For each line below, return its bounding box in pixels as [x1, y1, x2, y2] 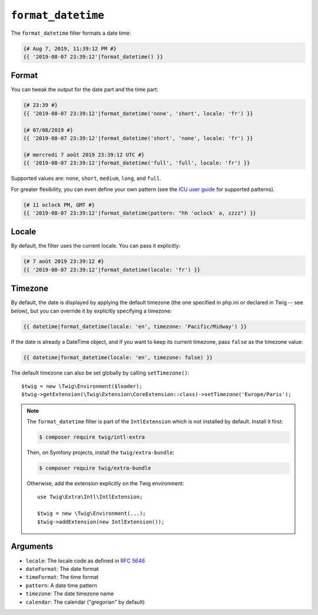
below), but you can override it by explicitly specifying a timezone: [11, 307, 172, 314]
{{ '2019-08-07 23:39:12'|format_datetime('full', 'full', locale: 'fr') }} [23, 160, 250, 166]
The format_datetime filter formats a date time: [11, 29, 131, 37]
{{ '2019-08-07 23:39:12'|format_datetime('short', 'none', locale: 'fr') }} [23, 134, 253, 142]
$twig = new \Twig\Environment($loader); [21, 383, 143, 389]
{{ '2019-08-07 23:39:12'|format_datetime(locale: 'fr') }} [23, 266, 201, 273]
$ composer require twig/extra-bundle [39, 465, 151, 472]
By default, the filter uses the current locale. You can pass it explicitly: [11, 242, 181, 249]
